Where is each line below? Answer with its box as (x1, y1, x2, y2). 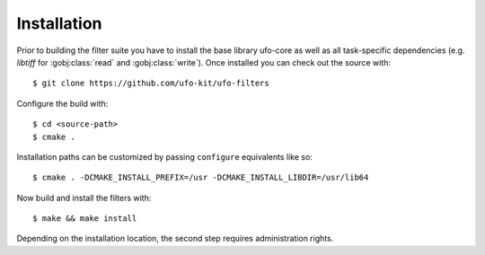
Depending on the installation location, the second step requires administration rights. (16, 233, 334, 244)
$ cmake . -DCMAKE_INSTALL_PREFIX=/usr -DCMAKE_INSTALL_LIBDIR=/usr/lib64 (32, 172, 369, 183)
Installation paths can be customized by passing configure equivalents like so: (16, 151, 313, 162)
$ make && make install (32, 214, 137, 224)
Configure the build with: (16, 98, 109, 109)
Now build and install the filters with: (16, 192, 152, 203)
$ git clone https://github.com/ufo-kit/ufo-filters (32, 78, 269, 89)
